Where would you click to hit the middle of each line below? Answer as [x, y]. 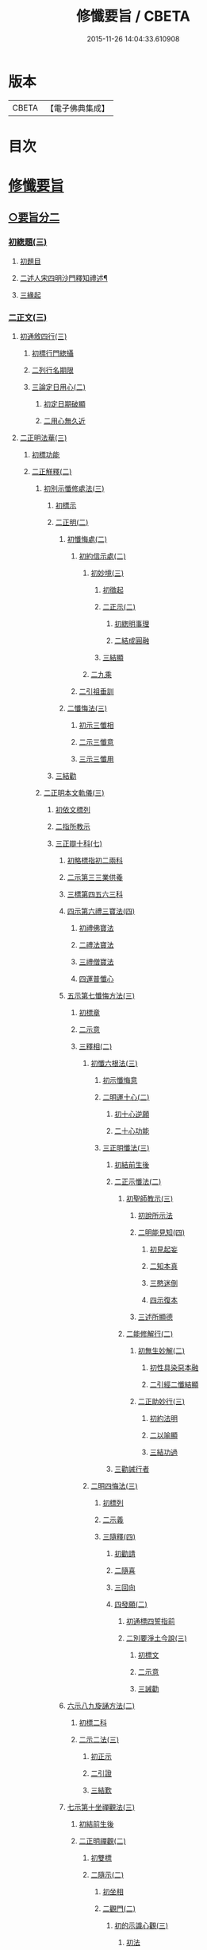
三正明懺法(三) [126, 1148]
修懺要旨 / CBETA [133, 16]
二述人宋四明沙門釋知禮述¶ [64, 278]
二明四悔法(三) [114, 1486]
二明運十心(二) [126, 1097]
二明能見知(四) [161, 1232]
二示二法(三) [99, 1740]
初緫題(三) [28, 242]
